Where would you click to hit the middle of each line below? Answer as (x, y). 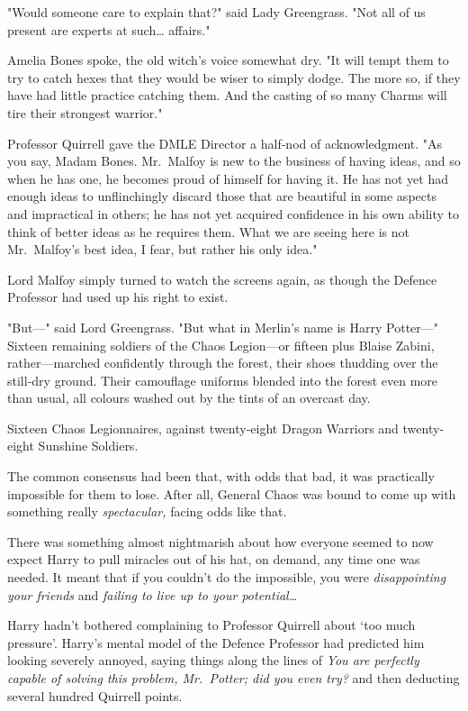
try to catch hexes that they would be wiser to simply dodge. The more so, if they (234, 77)
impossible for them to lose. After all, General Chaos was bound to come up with (232, 493)
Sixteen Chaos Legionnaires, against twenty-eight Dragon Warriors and (203, 428)
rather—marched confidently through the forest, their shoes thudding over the (223, 363)
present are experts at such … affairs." (109, 29)
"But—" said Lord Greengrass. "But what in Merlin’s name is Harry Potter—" (223, 327)
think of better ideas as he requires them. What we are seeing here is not (208, 231)
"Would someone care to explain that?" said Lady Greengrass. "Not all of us (216, 12)
